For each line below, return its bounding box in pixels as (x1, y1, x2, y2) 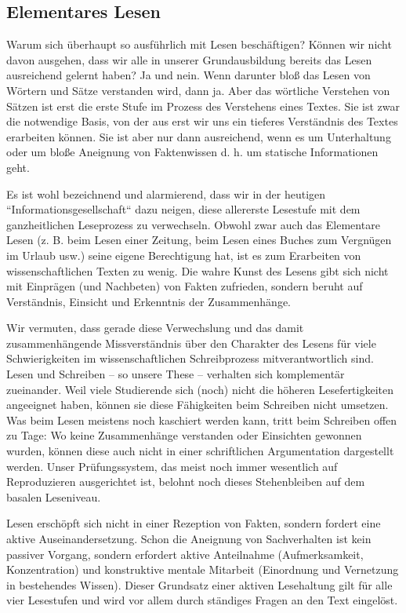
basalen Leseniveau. (6, 488, 101, 505)
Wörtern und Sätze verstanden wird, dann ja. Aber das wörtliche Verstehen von (6, 82, 390, 98)
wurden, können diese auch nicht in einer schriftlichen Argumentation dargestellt (6, 443, 394, 459)
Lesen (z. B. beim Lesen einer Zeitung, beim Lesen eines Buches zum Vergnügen (6, 232, 392, 248)
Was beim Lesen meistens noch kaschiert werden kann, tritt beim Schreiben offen (6, 411, 397, 428)
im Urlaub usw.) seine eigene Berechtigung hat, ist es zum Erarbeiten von (6, 246, 361, 263)
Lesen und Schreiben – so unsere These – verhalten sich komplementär (6, 366, 345, 382)
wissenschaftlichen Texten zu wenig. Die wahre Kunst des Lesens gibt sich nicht (6, 262, 389, 279)
